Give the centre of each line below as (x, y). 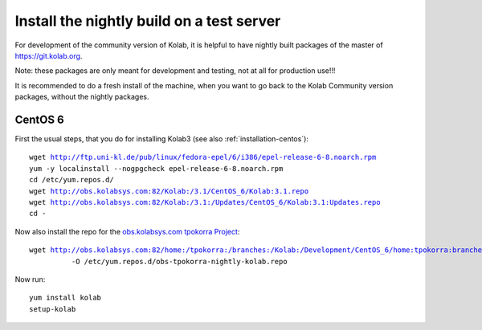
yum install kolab (65, 298)
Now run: (30, 279)
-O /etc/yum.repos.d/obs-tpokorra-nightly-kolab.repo (180, 261)
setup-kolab (53, 309)
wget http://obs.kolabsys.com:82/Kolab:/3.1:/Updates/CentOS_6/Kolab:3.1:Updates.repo (205, 202)
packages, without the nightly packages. (82, 97)
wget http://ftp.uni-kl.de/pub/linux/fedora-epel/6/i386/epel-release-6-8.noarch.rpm (203, 157)
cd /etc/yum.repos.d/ (71, 180)
